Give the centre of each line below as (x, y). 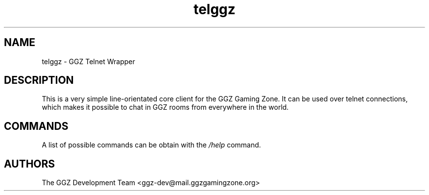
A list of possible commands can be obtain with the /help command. (151, 145)
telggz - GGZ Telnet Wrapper (88, 61)
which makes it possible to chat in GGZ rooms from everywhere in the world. (165, 107)
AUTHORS (30, 164)
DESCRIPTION (39, 80)
